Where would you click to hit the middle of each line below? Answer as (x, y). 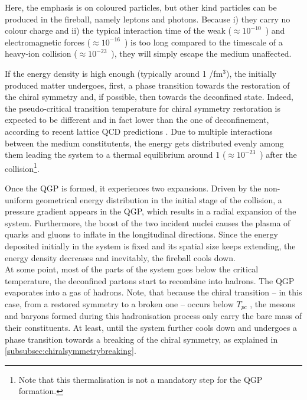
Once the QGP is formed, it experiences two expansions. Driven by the (133, 188)
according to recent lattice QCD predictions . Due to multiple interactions (139, 131)
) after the (278, 155)
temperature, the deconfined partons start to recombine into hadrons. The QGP (150, 280)
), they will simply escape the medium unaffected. (201, 53)
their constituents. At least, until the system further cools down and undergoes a (151, 327)
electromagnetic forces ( (48, 42)
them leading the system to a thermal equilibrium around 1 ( (115, 155)
